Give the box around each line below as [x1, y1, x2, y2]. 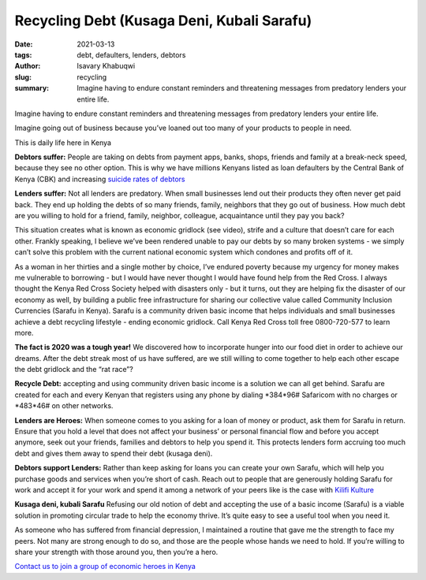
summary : [14, 84, 50, 93]
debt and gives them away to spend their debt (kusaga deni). [14, 448, 213, 458]
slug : [14, 72, 32, 82]
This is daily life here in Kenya [14, 138, 112, 147]
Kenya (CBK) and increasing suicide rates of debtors [14, 174, 185, 184]
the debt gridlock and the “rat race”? [14, 365, 133, 374]
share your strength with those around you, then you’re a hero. [14, 547, 219, 556]
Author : [14, 61, 41, 71]
